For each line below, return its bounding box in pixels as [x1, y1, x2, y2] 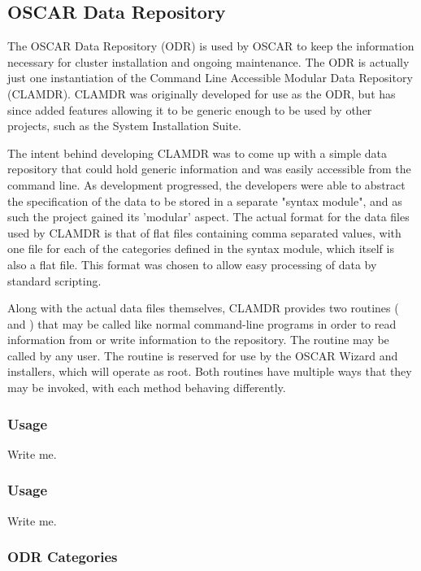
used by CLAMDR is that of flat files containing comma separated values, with [7, 224, 401, 241]
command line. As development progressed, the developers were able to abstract [7, 176, 406, 193]
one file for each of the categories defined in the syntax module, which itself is [7, 240, 394, 257]
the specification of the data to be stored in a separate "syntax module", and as [7, 192, 402, 209]
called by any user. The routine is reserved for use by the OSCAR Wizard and [7, 347, 398, 364]
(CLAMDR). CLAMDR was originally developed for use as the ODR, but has [7, 85, 396, 102]
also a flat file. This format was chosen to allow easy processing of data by [7, 255, 377, 272]
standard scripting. [7, 272, 102, 289]
